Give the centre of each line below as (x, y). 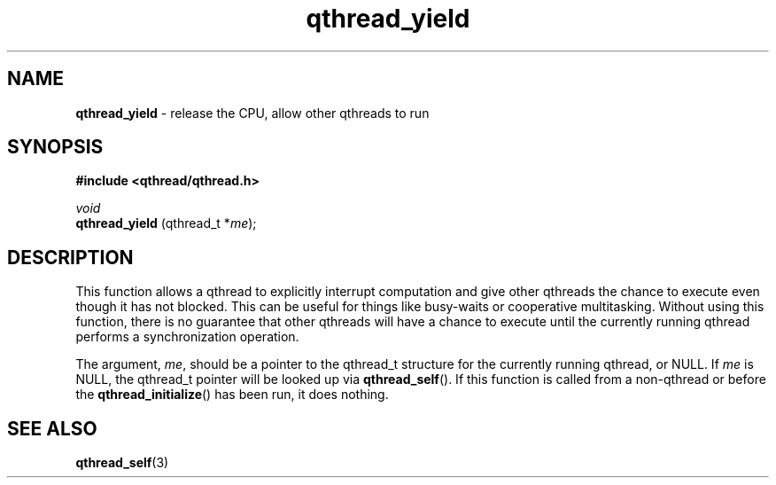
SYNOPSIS (55, 147)
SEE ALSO (52, 428)
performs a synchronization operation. (187, 337)
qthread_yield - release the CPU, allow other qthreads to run (252, 113)
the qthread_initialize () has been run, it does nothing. (232, 395)
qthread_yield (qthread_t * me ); (166, 223)
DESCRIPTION (70, 257)
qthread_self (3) (122, 463)
